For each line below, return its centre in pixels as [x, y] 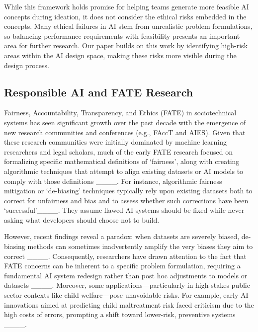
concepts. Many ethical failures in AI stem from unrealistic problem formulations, [128, 26]
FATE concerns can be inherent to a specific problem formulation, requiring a [122, 266]
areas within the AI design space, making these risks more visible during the [120, 55]
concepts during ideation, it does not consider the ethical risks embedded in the [125, 16]
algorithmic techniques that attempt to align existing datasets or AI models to [124, 171]
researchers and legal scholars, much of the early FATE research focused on [118, 151]
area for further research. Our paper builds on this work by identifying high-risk [126, 45]
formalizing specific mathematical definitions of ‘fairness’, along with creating [122, 161]
